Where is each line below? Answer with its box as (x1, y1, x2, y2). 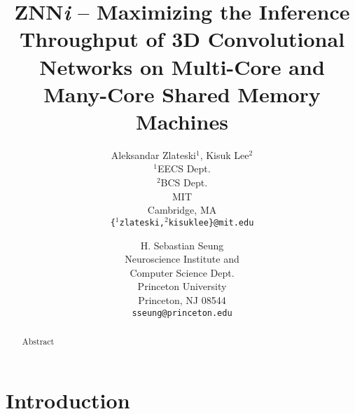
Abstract (22, 336, 55, 347)
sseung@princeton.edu (132, 308, 232, 318)
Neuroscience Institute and (125, 251, 239, 266)
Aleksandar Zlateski (111, 147, 196, 162)
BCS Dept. (160, 175, 208, 190)
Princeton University (137, 279, 227, 294)
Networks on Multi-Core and (39, 52, 325, 81)
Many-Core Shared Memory (43, 79, 321, 108)
